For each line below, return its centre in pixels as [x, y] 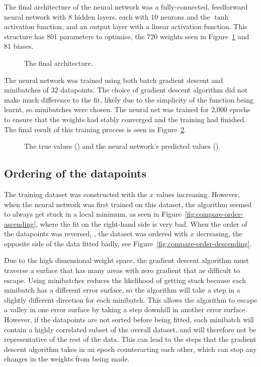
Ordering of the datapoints [75, 173]
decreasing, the [219, 234]
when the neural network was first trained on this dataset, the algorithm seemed [128, 204]
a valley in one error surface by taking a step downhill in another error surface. [126, 309]
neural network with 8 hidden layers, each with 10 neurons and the [107, 16]
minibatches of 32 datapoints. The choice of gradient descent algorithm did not [126, 90]
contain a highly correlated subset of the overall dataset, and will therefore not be [130, 329]
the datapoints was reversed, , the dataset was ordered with [96, 234]
